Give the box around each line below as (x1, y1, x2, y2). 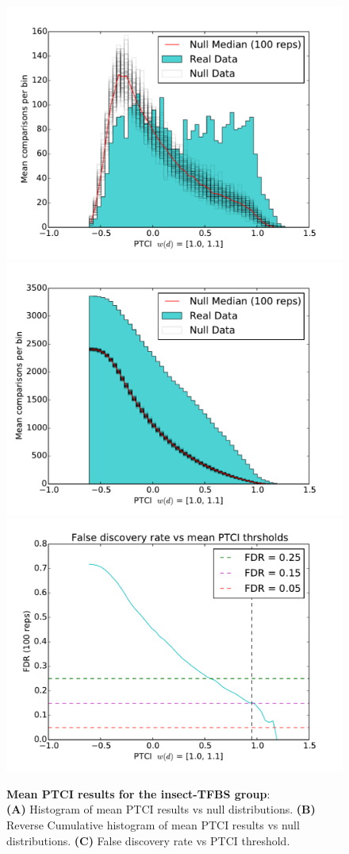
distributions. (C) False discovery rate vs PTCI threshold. (6, 832, 290, 848)
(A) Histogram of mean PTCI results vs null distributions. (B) (6, 801, 316, 817)
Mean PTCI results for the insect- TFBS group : (6, 785, 270, 802)
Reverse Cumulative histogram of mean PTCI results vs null (6, 816, 300, 833)
